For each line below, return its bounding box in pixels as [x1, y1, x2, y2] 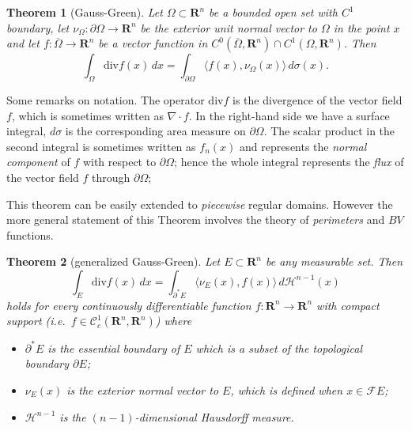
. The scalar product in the [263, 123, 395, 139]
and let [6, 35, 40, 51]
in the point [333, 19, 390, 36]
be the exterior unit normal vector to [140, 19, 317, 36]
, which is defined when [230, 382, 343, 398]
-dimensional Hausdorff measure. [134, 408, 294, 425]
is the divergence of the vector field [232, 91, 403, 108]
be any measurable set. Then [266, 253, 403, 270]
